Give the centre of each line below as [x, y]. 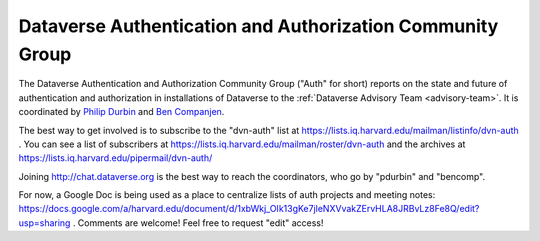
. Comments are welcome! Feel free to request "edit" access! [198, 222]
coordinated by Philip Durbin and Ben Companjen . [121, 112]
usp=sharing [44, 222]
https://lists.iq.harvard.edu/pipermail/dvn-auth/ [115, 158]
